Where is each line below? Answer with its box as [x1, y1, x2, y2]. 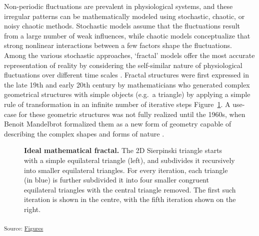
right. [24, 203, 41, 214]
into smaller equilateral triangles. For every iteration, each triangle [24, 164, 228, 175]
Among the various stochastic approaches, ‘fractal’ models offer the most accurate [4, 49, 255, 60]
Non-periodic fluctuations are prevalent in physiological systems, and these [4, 1, 233, 11]
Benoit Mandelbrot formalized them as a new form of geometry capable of [4, 118, 231, 129]
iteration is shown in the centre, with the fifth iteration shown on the [24, 194, 236, 204]
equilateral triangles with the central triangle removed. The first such [24, 184, 236, 194]
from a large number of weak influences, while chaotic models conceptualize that [4, 30, 250, 40]
